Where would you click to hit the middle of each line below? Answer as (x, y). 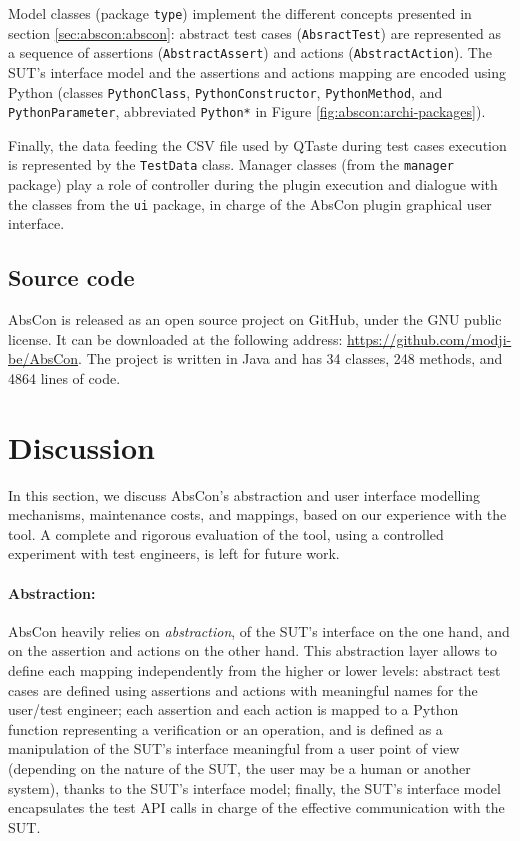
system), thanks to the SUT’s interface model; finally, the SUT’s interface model (254, 787)
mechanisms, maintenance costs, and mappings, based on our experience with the (257, 514)
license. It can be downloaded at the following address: (175, 338)
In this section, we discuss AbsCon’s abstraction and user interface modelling (244, 494)
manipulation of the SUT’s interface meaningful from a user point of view (234, 748)
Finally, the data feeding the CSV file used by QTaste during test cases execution (257, 144)
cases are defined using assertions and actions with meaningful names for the (243, 689)
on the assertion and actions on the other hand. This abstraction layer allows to (253, 650)
